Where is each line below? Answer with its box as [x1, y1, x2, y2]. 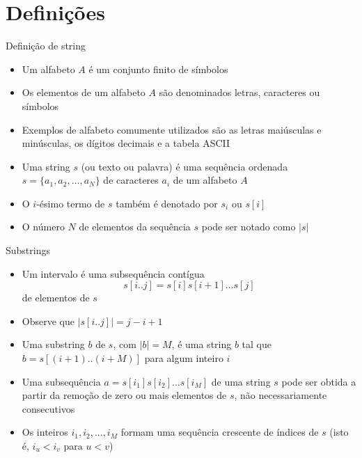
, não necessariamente [234, 388, 327, 402]
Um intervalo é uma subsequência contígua [22, 266, 205, 281]
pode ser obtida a [281, 374, 356, 388]
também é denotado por [116, 196, 218, 210]
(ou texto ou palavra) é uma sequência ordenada [81, 159, 288, 173]
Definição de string [6, 38, 86, 53]
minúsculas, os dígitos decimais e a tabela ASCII [22, 136, 230, 150]
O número [22, 219, 65, 234]
